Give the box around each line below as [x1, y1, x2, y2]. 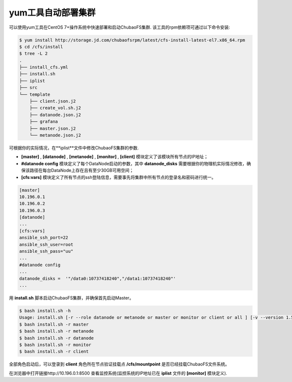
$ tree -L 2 [19, 51, 48, 56]
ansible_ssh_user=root [19, 242, 73, 247]
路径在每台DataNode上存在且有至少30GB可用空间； [29, 168, 134, 174]
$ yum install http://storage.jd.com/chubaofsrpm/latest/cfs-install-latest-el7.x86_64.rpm [19, 37, 245, 43]
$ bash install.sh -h [19, 308, 71, 313]
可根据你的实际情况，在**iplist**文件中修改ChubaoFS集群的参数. [9, 145, 139, 151]
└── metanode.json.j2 [29, 133, 81, 138]
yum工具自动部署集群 [9, 7, 96, 18]
